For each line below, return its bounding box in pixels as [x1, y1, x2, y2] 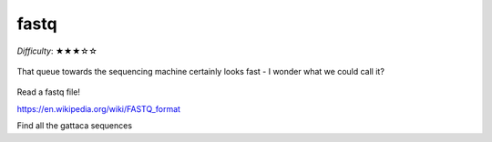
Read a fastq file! [16, 86, 81, 97]
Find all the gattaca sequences [16, 120, 132, 131]
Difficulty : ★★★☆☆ [16, 46, 97, 56]
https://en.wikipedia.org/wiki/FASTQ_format [16, 103, 181, 114]
